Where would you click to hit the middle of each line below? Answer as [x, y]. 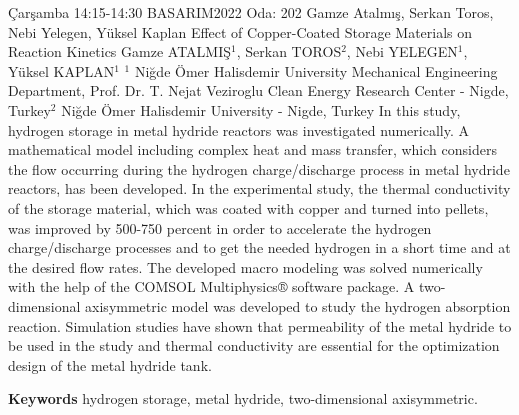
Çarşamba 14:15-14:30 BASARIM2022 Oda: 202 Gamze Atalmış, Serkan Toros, [251, 12]
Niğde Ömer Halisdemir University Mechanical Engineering [316, 70]
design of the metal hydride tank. [110, 364]
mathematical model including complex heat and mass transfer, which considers [252, 149]
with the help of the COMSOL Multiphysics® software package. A [211, 286]
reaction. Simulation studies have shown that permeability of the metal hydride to [260, 325]
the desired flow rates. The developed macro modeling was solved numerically [245, 266]
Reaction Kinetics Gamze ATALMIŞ [120, 51]
